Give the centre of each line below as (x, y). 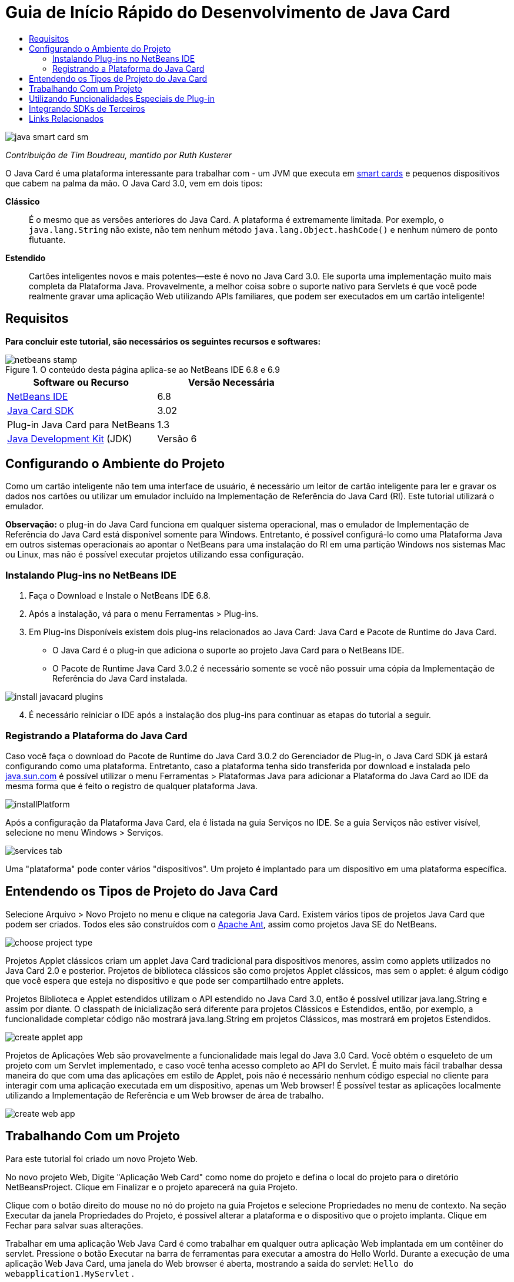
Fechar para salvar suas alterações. (74, 1225)
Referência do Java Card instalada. (120, 679)
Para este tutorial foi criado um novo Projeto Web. (102, 1159)
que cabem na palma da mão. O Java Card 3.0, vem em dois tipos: (134, 183)
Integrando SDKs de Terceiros (87, 108)
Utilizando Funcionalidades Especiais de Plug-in (122, 98)
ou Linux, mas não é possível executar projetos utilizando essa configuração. (155, 555)
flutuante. (47, 239)
